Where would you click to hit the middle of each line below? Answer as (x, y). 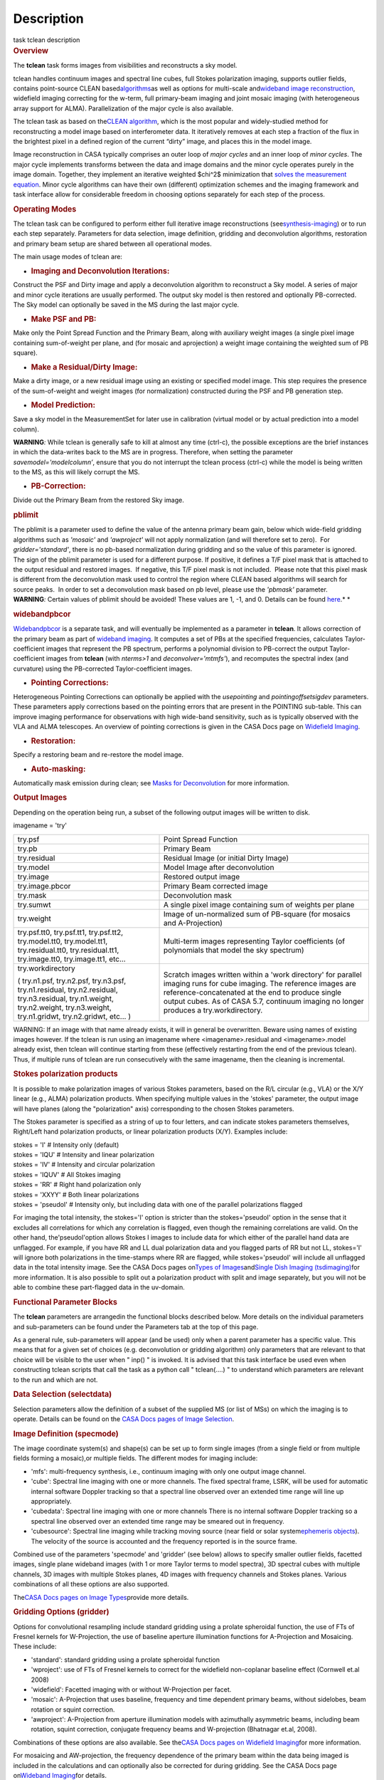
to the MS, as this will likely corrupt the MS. (76, 472)
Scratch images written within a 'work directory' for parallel (263, 974)
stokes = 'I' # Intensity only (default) (66, 1145)
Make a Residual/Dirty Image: (84, 367)
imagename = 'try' (40, 825)
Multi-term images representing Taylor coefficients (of (254, 941)
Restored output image (202, 876)
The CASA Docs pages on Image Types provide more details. (101, 1597)
